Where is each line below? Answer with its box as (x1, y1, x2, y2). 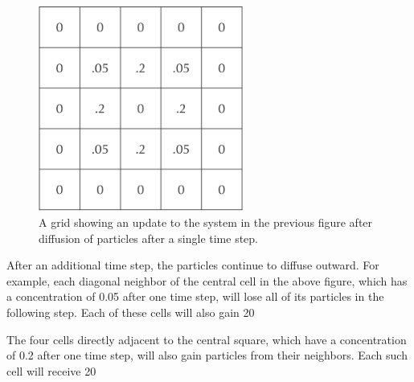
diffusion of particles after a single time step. (39, 229, 258, 246)
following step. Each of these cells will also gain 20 (6, 303, 255, 320)
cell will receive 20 (6, 362, 96, 379)
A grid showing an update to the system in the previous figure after (39, 213, 373, 230)
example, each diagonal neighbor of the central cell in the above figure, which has (6, 272, 408, 289)
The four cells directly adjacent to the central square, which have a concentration (6, 331, 407, 347)
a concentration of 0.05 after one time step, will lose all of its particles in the (6, 288, 384, 305)
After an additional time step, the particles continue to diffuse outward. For (6, 257, 379, 273)
